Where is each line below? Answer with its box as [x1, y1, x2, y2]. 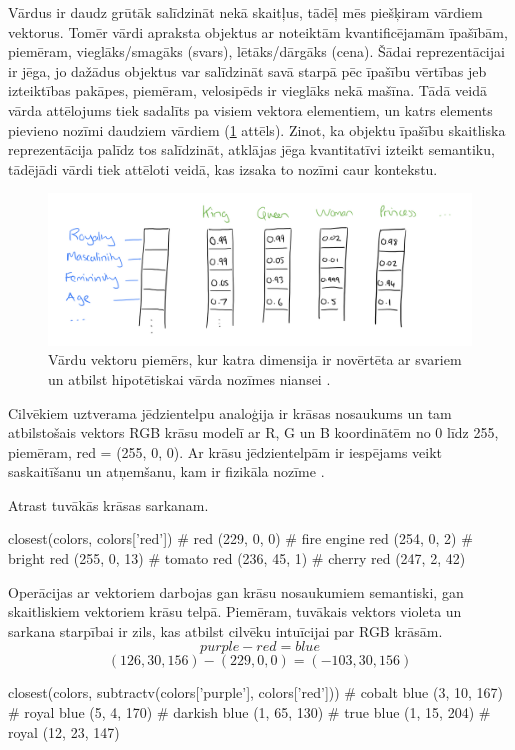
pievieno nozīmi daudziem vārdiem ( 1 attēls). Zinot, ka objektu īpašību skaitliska [8, 119, 506, 140]
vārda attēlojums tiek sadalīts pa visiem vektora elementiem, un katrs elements [8, 99, 493, 120]
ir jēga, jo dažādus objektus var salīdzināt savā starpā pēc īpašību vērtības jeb [8, 60, 487, 81]
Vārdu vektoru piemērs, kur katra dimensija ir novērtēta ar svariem [48, 349, 462, 370]
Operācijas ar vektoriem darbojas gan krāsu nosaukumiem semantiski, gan [8, 581, 464, 602]
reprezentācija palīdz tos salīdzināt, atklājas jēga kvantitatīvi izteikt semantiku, [8, 139, 495, 160]
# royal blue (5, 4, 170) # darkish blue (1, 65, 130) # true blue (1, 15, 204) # [8, 702, 491, 723]
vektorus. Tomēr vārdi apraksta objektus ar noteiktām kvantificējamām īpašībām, [8, 21, 508, 42]
